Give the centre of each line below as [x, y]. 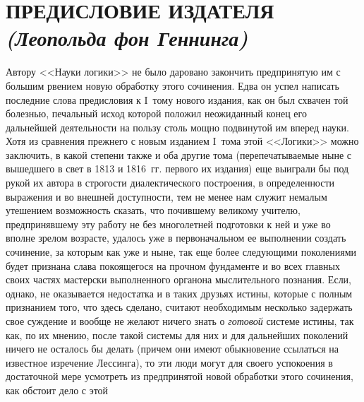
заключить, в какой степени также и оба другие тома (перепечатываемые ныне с [179, 154]
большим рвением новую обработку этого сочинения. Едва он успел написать [172, 85]
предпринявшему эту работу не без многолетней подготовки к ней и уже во [168, 224]
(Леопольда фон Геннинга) [127, 38]
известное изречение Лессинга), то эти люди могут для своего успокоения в [169, 362]
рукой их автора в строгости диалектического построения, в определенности [170, 183]
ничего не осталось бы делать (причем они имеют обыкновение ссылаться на [172, 349]
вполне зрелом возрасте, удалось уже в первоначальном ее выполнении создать [176, 238]
